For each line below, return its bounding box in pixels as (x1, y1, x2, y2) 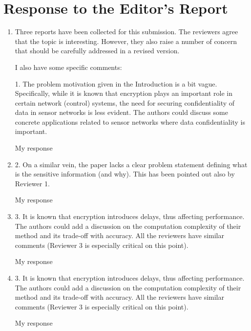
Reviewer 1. (15, 178, 50, 188)
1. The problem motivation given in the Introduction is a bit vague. (15, 78, 217, 88)
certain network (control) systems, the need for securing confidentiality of (15, 97, 235, 108)
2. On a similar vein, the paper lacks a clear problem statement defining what (15, 159, 248, 169)
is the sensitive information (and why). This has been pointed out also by (15, 169, 235, 179)
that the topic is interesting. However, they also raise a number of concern (15, 36, 237, 46)
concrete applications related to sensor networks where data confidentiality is (15, 116, 245, 127)
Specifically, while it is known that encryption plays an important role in (15, 88, 233, 98)
